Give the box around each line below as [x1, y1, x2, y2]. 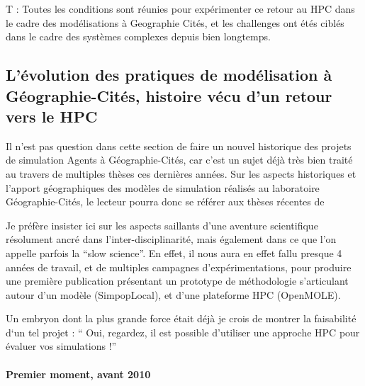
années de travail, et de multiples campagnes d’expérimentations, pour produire [6, 259, 352, 274]
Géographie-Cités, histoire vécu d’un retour [6, 84, 332, 106]
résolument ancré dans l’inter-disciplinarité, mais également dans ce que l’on [6, 232, 337, 246]
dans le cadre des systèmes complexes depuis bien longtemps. [6, 29, 271, 44]
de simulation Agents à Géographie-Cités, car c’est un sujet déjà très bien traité [6, 152, 353, 167]
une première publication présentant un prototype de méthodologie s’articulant [6, 273, 349, 288]
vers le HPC [6, 105, 98, 127]
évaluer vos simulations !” [6, 339, 117, 353]
